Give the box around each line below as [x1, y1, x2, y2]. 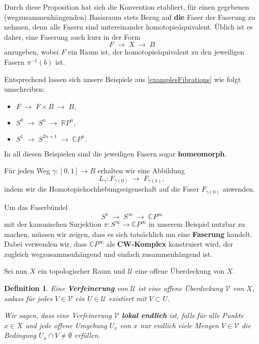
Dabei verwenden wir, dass [4, 239, 87, 249]
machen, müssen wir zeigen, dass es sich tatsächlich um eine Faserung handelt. [4, 228, 252, 239]
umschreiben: [4, 84, 45, 94]
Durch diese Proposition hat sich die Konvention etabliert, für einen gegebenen [4, 2, 249, 12]
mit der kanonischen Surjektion [4, 219, 102, 229]
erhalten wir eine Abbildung [98, 165, 185, 176]
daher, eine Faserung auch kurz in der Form [4, 31, 141, 42]
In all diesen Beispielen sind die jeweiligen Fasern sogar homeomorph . [4, 148, 227, 158]
